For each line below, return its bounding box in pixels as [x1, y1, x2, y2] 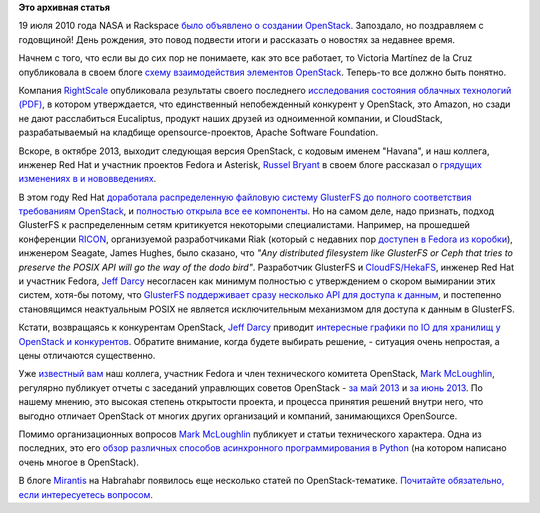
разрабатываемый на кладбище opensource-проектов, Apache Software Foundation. [18, 126, 379, 139]
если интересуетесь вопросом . [18, 488, 154, 500]
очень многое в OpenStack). [18, 456, 140, 468]
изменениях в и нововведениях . [18, 173, 157, 185]
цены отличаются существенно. [18, 349, 156, 361]
